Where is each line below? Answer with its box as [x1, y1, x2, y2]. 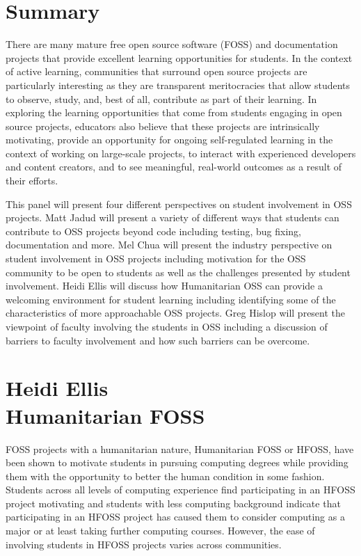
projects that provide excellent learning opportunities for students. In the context [6, 50, 353, 65]
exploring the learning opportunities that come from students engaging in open [6, 105, 342, 120]
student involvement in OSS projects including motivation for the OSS [6, 251, 306, 266]
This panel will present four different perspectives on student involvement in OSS [6, 196, 352, 211]
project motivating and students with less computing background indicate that [6, 495, 341, 510]
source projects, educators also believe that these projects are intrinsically [6, 118, 320, 133]
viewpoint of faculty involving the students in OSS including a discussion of [6, 319, 328, 333]
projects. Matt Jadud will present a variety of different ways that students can [6, 210, 339, 225]
